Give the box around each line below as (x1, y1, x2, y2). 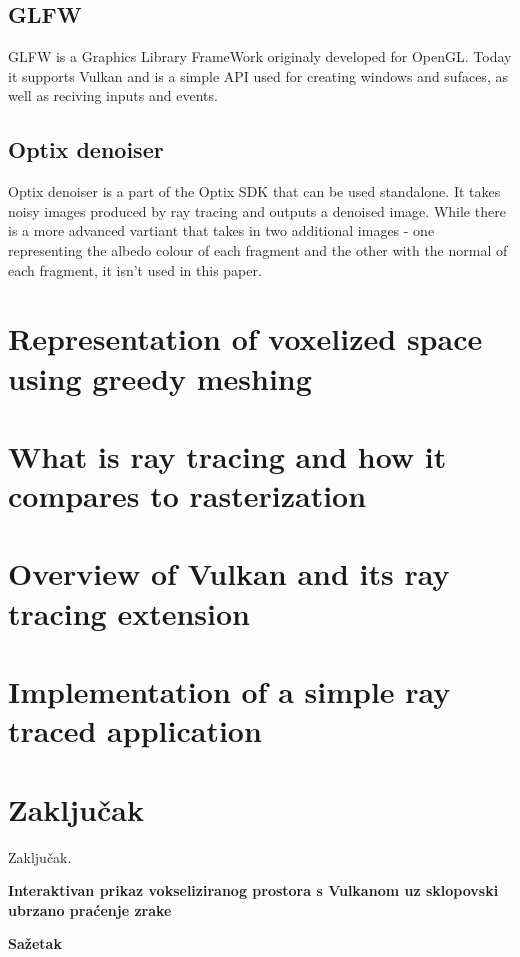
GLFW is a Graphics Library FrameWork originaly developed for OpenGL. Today (8, 46, 512, 67)
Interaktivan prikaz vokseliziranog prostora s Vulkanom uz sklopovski (8, 880, 499, 901)
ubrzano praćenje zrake (8, 899, 172, 920)
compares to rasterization (8, 475, 367, 516)
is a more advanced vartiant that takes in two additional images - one (8, 220, 435, 241)
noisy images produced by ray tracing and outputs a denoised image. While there (8, 200, 506, 221)
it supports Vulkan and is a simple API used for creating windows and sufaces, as (8, 65, 508, 86)
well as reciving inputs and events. (8, 85, 218, 106)
